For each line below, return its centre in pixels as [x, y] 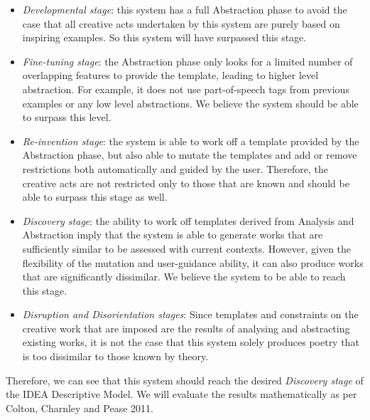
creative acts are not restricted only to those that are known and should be [186, 183]
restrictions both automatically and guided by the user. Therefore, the [175, 168]
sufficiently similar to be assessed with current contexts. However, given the [187, 248]
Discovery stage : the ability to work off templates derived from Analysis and [188, 220]
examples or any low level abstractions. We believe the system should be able [190, 103]
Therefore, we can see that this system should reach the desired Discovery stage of [185, 380]
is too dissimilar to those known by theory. [115, 356]
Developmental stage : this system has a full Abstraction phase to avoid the [185, 9]
